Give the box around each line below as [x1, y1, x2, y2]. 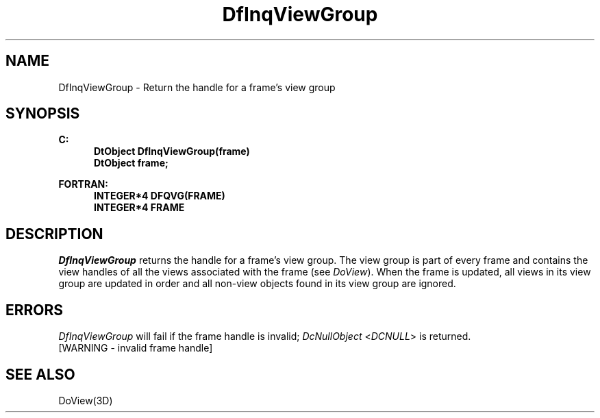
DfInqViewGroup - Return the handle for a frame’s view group [58, 81, 336, 93]
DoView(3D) [58, 394, 113, 406]
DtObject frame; [94, 157, 168, 169]
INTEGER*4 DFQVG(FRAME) [94, 190, 225, 202]
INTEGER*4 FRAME [94, 201, 185, 214]
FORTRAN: [58, 178, 108, 190]
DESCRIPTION [5, 225, 103, 243]
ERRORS [5, 301, 64, 319]
